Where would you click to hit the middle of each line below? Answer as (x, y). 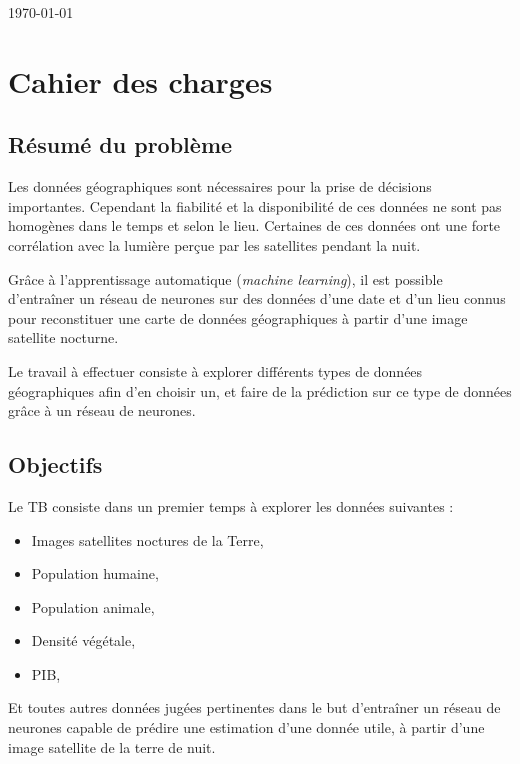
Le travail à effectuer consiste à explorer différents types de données (215, 370)
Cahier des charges (140, 80)
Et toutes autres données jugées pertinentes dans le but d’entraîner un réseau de (254, 707)
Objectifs (55, 464)
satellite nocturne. (63, 337)
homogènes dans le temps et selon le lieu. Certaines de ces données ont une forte (254, 225)
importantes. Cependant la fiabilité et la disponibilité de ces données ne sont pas (255, 205)
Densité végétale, (83, 640)
